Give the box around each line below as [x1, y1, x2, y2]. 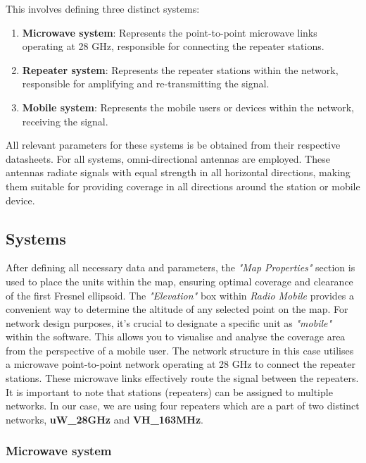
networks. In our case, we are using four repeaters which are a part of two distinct [6, 398, 360, 413]
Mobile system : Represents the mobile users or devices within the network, [22, 99, 354, 114]
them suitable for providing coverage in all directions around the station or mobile [6, 178, 360, 193]
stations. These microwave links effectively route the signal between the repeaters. [6, 371, 359, 385]
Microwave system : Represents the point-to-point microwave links [22, 25, 317, 39]
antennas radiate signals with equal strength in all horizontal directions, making [6, 165, 351, 180]
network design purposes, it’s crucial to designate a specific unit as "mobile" [6, 315, 332, 330]
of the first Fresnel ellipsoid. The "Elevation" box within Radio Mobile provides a [6, 288, 355, 302]
